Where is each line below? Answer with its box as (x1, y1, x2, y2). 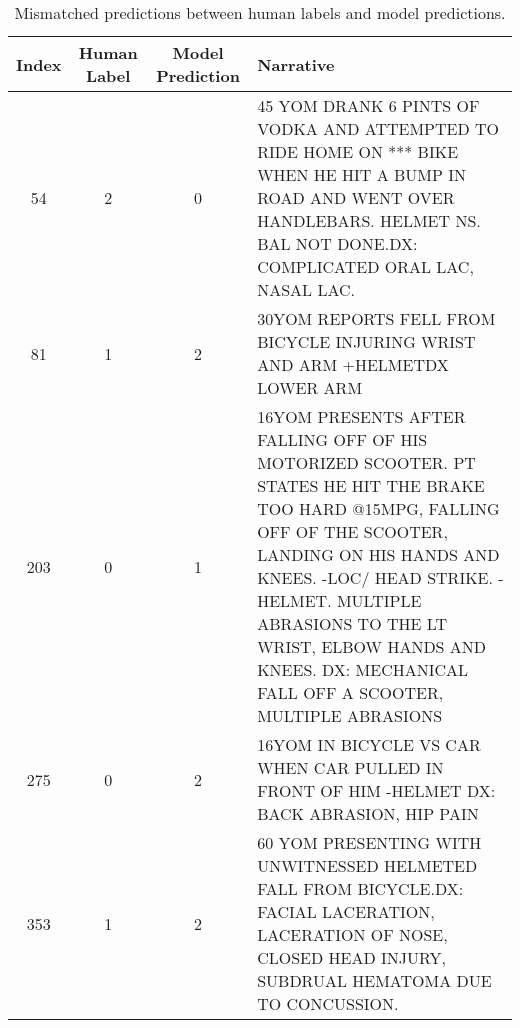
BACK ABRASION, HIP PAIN (257, 802, 479, 825)
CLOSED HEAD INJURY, (257, 946, 446, 969)
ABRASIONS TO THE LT (257, 612, 447, 635)
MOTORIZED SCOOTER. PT (257, 451, 476, 474)
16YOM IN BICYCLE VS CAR (257, 733, 481, 756)
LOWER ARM (257, 376, 363, 399)
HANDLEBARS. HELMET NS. (257, 209, 481, 232)
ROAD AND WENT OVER (257, 186, 455, 209)
